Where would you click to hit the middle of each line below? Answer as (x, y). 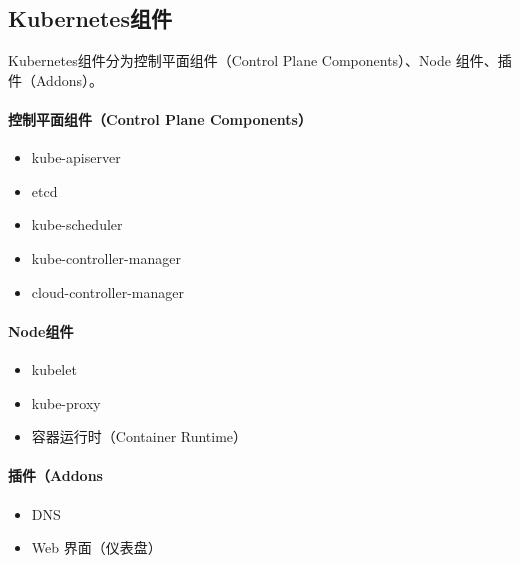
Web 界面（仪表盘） (96, 547)
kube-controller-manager (106, 257)
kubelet (54, 368)
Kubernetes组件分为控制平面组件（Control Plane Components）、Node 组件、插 (260, 60)
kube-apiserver (76, 157)
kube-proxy (66, 402)
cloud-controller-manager (107, 291)
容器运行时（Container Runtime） (139, 436)
